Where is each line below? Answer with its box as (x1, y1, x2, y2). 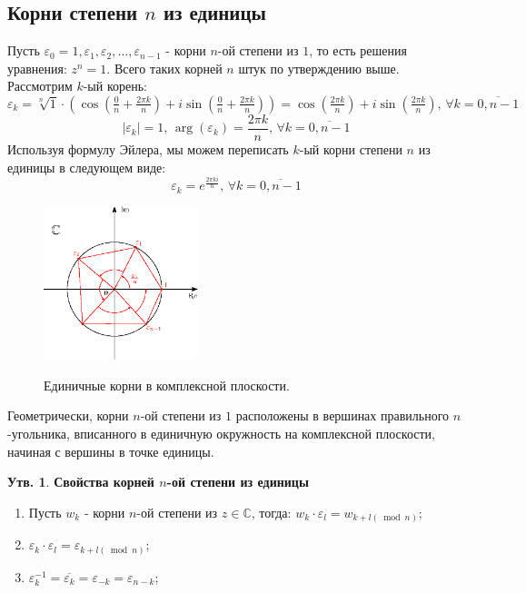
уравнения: (7, 58, 67, 77)
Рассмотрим (7, 76, 73, 95)
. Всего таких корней (106, 58, 223, 77)
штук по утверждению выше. (238, 58, 400, 77)
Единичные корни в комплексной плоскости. (44, 375, 290, 394)
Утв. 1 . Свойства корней (7, 472, 154, 491)
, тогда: (251, 502, 292, 521)
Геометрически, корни (7, 406, 129, 425)
